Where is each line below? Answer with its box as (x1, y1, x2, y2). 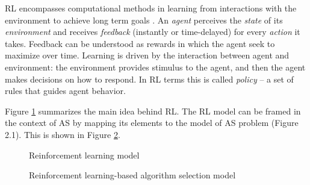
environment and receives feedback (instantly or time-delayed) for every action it (5, 25, 300, 38)
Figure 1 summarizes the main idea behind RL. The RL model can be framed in (5, 104, 301, 117)
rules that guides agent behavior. (5, 84, 126, 97)
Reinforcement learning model (29, 148, 140, 161)
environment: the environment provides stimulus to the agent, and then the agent (5, 60, 306, 73)
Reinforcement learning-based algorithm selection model (29, 169, 236, 181)
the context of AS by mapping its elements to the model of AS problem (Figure (5, 116, 299, 129)
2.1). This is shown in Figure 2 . (5, 128, 120, 140)
